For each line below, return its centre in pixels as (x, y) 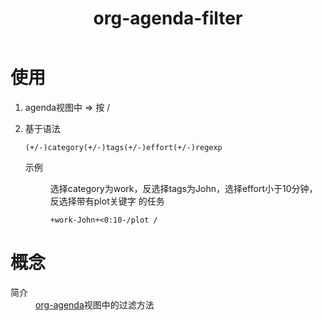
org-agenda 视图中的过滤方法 (95, 304)
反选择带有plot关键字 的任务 (107, 201)
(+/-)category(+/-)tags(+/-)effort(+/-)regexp (123, 147)
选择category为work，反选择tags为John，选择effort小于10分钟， (183, 188)
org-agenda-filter (168, 18)
